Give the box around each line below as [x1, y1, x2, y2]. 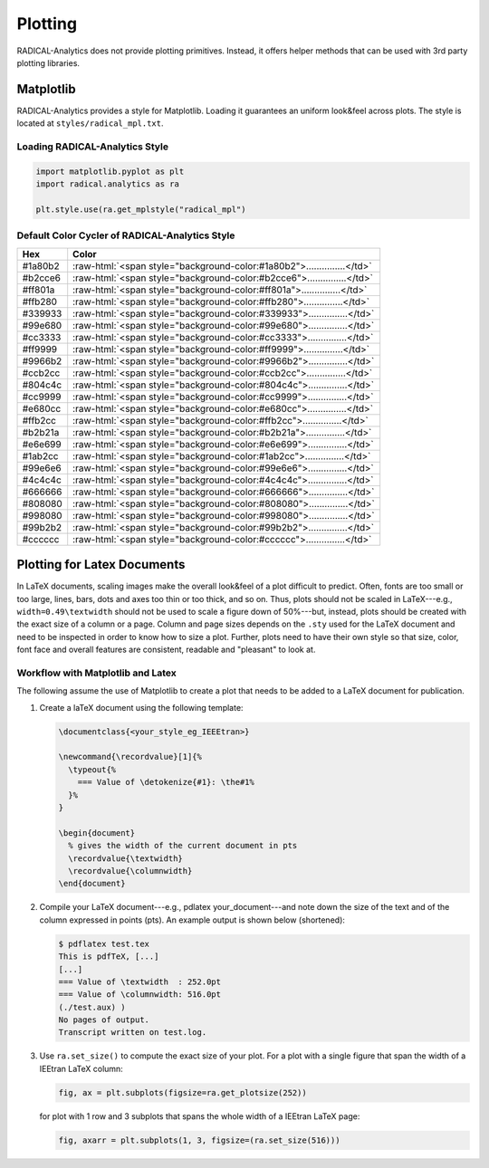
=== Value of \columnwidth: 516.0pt [58, 990, 222, 1000]
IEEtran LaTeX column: [39, 1063, 124, 1074]
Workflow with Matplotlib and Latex [16, 666, 177, 679]
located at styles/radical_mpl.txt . [16, 118, 164, 129]
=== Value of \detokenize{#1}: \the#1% [77, 777, 255, 788]
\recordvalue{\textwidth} [68, 853, 183, 864]
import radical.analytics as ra [35, 179, 180, 189]
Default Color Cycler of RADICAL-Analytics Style [16, 229, 235, 242]
